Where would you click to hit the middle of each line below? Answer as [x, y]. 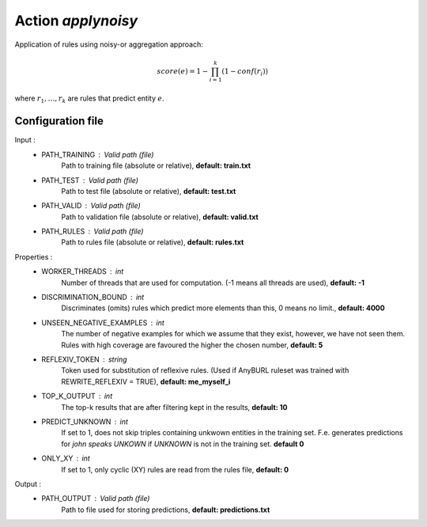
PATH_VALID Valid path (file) [91, 206]
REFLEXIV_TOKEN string [84, 359]
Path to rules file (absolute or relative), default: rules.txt [153, 242]
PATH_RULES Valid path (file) [93, 231]
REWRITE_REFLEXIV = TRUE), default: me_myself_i [146, 381]
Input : [25, 140]
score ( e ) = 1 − [183, 71]
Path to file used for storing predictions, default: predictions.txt [166, 510]
